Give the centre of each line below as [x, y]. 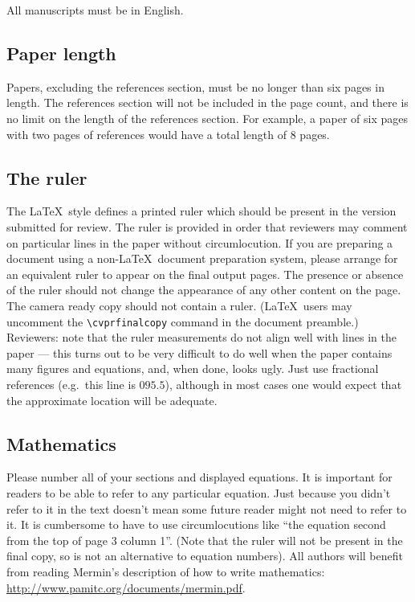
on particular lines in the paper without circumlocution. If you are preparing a [200, 242]
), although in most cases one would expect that [283, 384]
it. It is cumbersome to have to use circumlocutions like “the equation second [196, 524]
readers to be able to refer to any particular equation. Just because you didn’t [199, 492]
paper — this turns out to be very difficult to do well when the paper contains [199, 352]
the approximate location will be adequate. [112, 400]
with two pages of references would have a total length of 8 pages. [168, 134]
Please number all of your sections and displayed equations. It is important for [199, 477]
